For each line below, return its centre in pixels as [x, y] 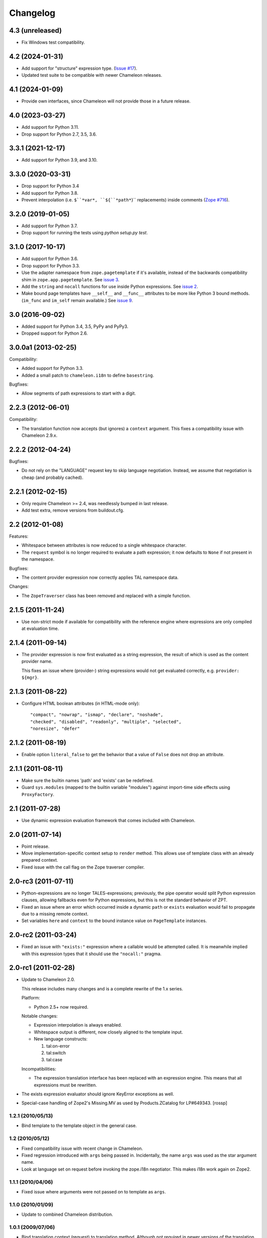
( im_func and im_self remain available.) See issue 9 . [77, 300]
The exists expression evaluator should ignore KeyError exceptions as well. [98, 1094]
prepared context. [40, 860]
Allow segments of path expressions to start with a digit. [79, 393]
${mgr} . [30, 677]
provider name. [37, 662]
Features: [19, 536]
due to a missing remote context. [55, 914]
